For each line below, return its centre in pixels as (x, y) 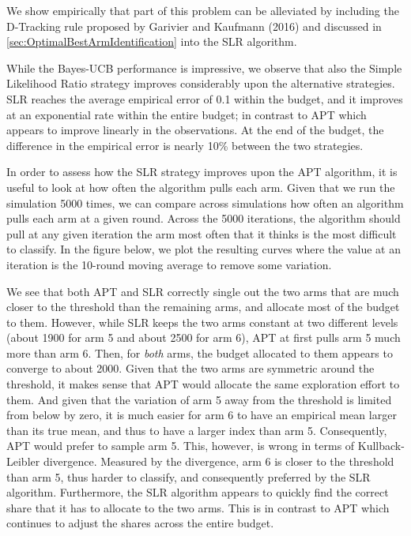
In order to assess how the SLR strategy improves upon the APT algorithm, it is (202, 172)
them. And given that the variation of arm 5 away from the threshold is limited (199, 399)
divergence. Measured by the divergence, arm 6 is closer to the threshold (219, 461)
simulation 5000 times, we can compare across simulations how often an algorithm (205, 202)
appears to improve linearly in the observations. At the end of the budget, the (195, 130)
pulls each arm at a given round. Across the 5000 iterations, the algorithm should (204, 218)
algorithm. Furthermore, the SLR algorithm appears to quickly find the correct (198, 492)
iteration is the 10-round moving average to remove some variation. (169, 264)
